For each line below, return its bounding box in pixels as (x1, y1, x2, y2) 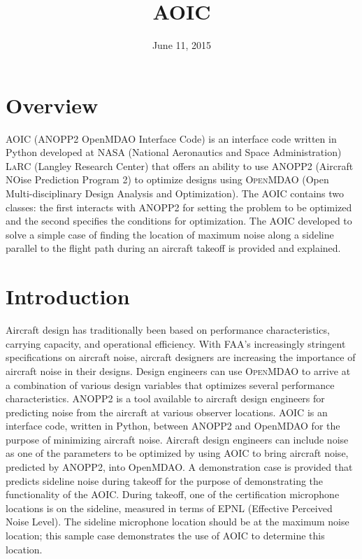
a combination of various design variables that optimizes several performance (6, 377, 335, 392)
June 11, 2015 (152, 38, 212, 52)
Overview (6, 90, 99, 119)
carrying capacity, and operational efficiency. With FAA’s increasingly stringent (6, 336, 346, 351)
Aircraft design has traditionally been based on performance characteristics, (6, 323, 330, 337)
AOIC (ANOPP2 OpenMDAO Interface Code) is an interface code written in (6, 131, 337, 146)
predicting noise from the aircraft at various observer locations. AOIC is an (6, 404, 328, 419)
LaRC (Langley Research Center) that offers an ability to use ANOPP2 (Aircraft (6, 158, 354, 173)
